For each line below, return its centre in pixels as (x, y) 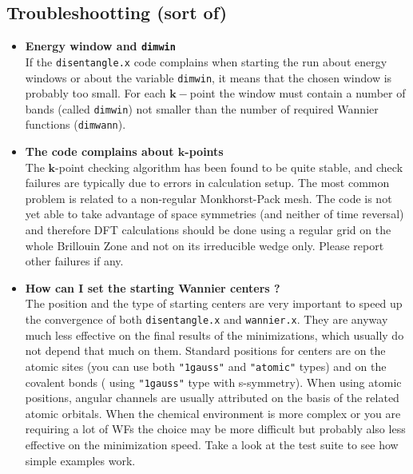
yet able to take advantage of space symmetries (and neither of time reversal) (214, 214)
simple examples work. (80, 460)
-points (204, 151)
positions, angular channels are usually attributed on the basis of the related (212, 398)
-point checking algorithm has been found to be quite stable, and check (229, 167)
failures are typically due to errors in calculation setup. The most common (207, 183)
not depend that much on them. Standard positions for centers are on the (205, 351)
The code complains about (99, 151)
